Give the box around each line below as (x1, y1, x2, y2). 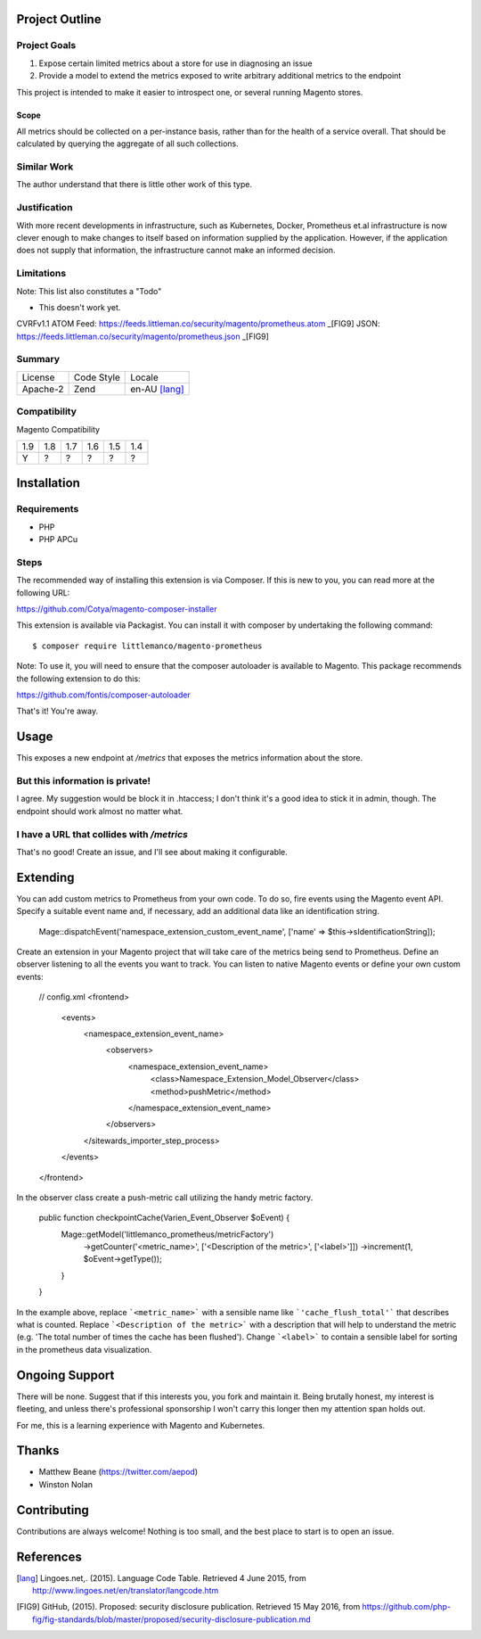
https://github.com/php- (362, 1602, 452, 1612)
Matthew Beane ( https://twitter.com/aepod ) (38, 1467, 199, 1478)
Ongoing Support (16, 1367, 115, 1382)
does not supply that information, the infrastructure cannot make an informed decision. (16, 245, 336, 256)
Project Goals (16, 39, 77, 52)
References (16, 1549, 82, 1564)
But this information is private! (16, 775, 151, 787)
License (21, 371, 55, 383)
